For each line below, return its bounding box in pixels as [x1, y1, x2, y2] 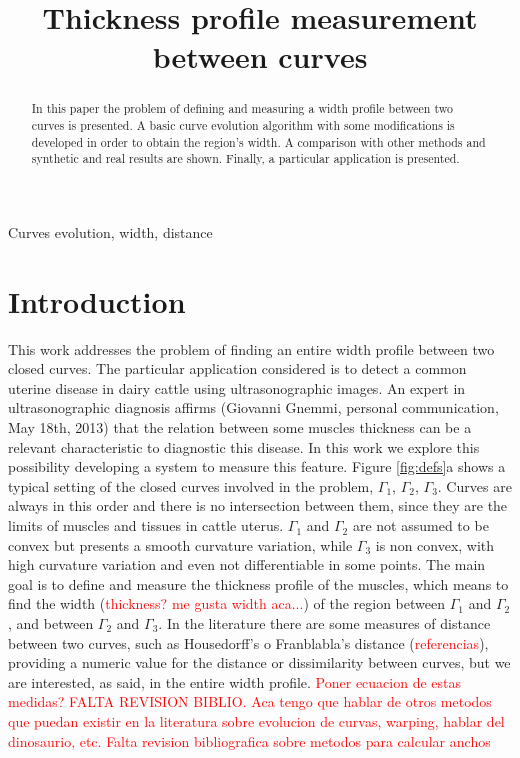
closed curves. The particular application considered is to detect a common [8, 358, 467, 379]
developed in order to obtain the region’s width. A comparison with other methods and [31, 133, 486, 150]
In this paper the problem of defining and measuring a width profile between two [31, 100, 453, 117]
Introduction [8, 280, 186, 321]
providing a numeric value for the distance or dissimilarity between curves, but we [8, 652, 511, 673]
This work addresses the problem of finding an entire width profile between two [8, 338, 495, 359]
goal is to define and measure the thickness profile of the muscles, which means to [8, 573, 509, 594]
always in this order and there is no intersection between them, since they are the [8, 495, 508, 516]
